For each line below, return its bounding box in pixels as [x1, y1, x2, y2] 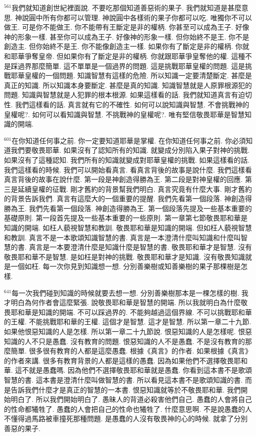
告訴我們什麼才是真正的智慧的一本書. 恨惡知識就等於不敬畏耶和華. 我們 [10, 384, 241, 394]
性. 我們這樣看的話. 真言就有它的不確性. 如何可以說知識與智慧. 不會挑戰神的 [4, 99, 250, 109]
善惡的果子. [4, 423, 41, 433]
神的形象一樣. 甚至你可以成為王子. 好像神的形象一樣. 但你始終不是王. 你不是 [4, 31, 250, 42]
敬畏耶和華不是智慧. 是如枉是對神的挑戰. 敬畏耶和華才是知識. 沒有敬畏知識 [4, 251, 245, 262]
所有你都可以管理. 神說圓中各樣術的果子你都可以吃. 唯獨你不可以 [43, 12, 252, 22]
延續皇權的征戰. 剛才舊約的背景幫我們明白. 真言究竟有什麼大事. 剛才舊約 [17, 183, 252, 194]
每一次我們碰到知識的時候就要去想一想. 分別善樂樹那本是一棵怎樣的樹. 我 [11, 287, 249, 298]
